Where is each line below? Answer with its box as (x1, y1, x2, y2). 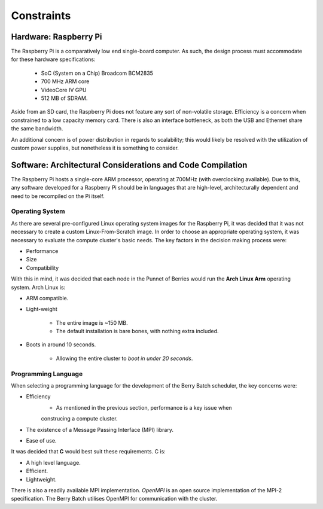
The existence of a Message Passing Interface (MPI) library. (26, 426, 173, 433)
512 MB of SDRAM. (41, 95, 88, 102)
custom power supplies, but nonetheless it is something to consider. (11, 144, 179, 151)
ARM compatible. (26, 294, 69, 301)
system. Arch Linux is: (11, 284, 66, 291)
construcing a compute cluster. (41, 415, 118, 422)
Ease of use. (26, 437, 57, 444)
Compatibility (26, 264, 59, 272)
